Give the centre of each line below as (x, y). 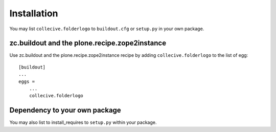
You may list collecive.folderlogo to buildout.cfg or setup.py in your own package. (107, 29)
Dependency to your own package (65, 110)
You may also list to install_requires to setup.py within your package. (83, 122)
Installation (34, 13)
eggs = (27, 81)
